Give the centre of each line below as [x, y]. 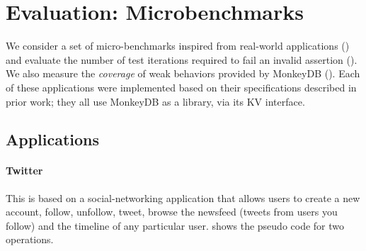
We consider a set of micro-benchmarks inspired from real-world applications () [178, 46]
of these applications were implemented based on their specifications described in [181, 87]
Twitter [24, 171]
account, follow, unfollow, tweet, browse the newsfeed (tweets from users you [172, 212]
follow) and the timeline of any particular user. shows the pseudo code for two [175, 225]
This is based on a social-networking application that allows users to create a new [183, 197]
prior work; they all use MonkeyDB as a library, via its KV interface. [155, 101]
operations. [30, 239]
